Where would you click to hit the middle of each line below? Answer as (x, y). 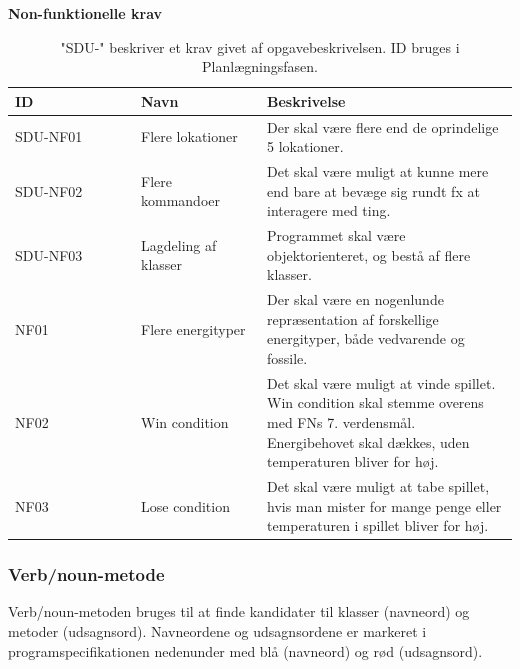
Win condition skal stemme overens (375, 402)
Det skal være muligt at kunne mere (378, 171)
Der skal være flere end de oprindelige (383, 126)
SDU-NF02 (49, 190)
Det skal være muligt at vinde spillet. (381, 382)
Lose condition (185, 505)
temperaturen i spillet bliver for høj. (378, 525)
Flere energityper (193, 328)
